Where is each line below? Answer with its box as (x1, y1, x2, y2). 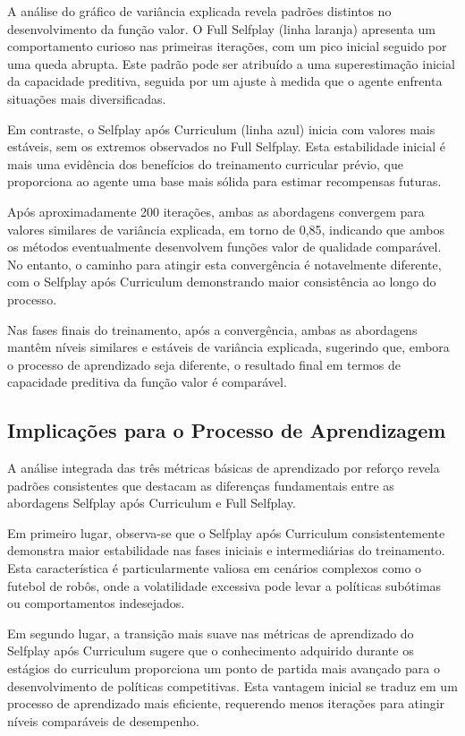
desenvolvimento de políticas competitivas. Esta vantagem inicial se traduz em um (7, 676, 458, 695)
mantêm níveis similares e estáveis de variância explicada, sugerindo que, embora (7, 338, 450, 356)
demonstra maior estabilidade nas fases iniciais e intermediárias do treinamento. (7, 541, 445, 560)
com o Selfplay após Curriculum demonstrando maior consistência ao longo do (7, 272, 436, 291)
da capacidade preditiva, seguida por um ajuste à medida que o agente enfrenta (7, 72, 443, 90)
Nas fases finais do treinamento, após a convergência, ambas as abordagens (7, 320, 418, 338)
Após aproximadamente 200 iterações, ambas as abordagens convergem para (7, 201, 425, 220)
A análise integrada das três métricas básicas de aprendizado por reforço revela (7, 458, 440, 477)
